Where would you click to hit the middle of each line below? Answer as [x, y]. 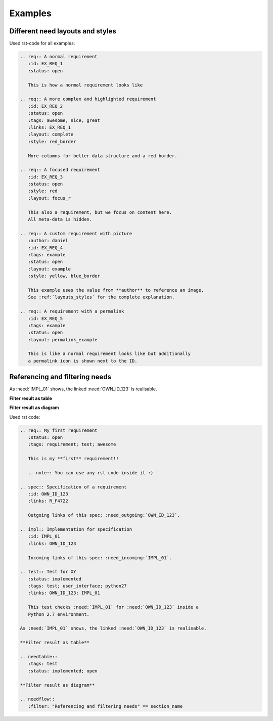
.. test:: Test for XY [48, 572]
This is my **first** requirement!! [73, 459]
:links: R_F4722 [48, 501]
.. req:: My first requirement [59, 430]
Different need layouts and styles [63, 31]
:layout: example [49, 269]
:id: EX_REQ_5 [45, 318]
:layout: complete [51, 134]
